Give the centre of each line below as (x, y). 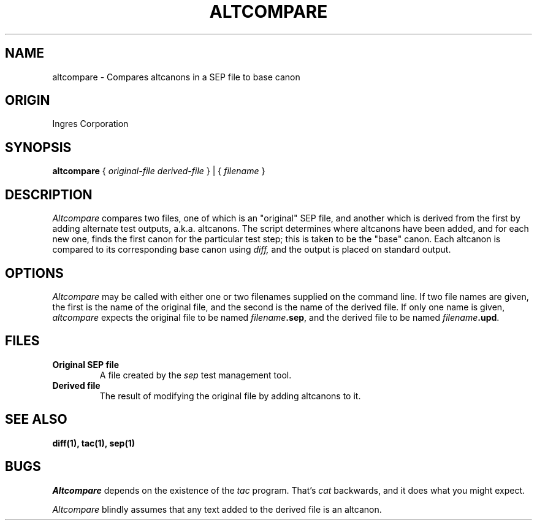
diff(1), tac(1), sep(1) (94, 443)
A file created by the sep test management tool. (196, 375)
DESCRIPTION (49, 194)
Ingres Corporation (90, 124)
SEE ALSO (36, 420)
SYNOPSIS (38, 147)
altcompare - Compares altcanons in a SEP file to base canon (176, 77)
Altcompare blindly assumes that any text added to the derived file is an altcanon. (217, 509)
